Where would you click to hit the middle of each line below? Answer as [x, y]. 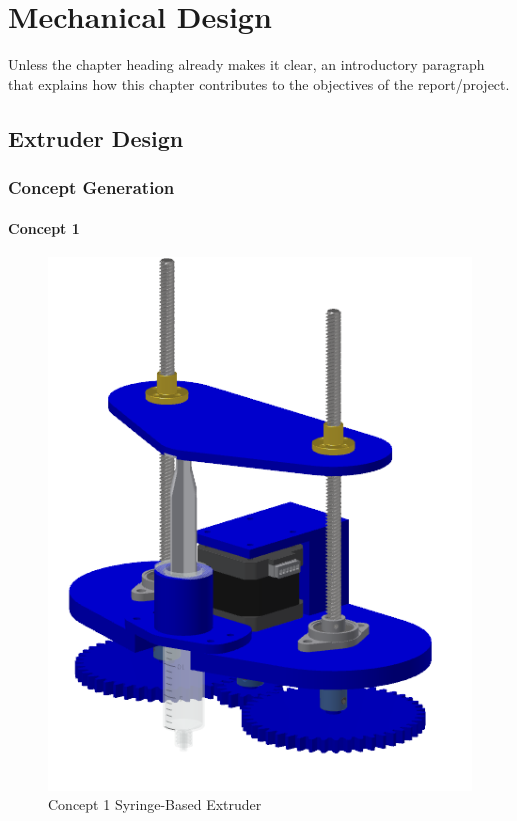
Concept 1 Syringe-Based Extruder [155, 804]
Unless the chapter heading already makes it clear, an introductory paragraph [246, 64]
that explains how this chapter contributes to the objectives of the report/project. [259, 83]
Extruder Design [96, 137]
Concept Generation [91, 187]
